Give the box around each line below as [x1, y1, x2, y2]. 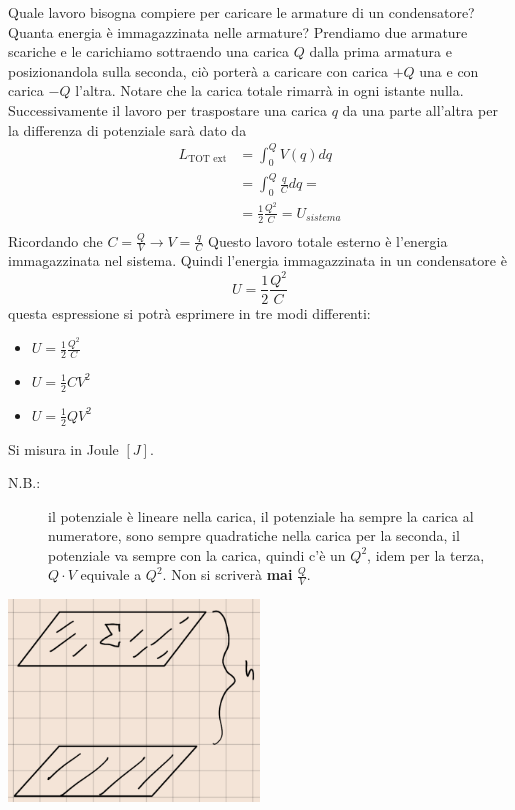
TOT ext [188, 154, 227, 165]
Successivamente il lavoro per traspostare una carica [8, 99, 327, 120]
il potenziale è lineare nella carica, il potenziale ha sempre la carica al [48, 505, 474, 526]
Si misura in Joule [8, 438, 119, 459]
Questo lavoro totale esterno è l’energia [208, 230, 448, 251]
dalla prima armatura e [309, 41, 452, 62]
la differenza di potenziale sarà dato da [8, 119, 247, 140]
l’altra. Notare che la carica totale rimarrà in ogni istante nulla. [75, 80, 464, 101]
